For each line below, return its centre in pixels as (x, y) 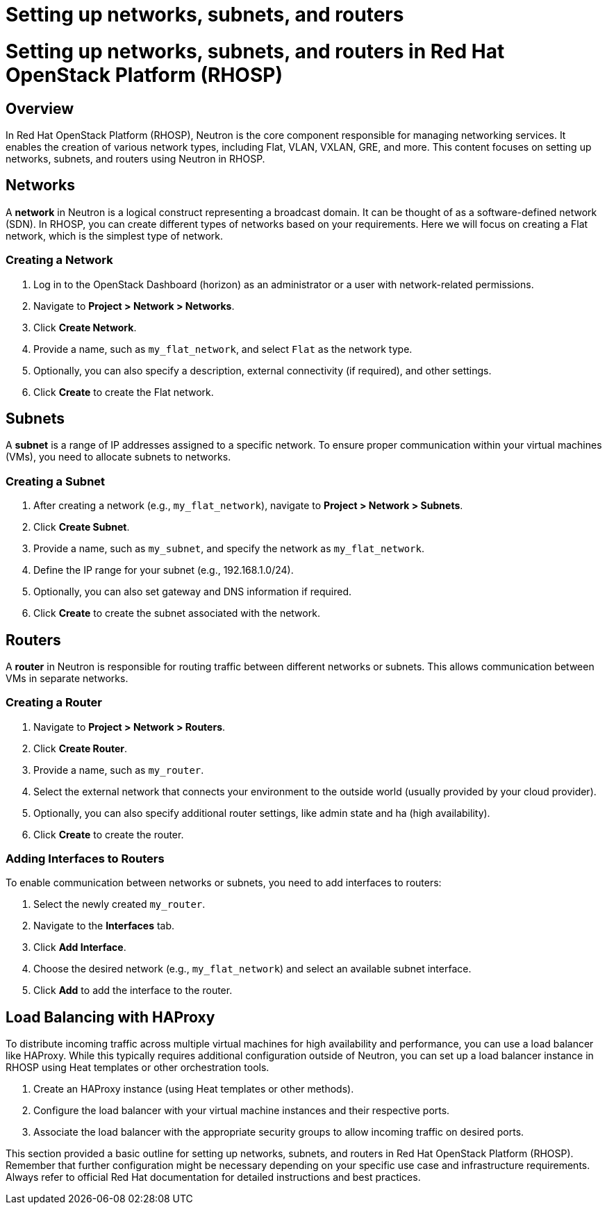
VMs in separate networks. (67, 678)
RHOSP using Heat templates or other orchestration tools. (138, 1068)
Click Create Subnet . (82, 527)
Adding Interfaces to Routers (85, 859)
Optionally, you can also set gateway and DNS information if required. (193, 592)
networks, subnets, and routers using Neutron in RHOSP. (135, 158)
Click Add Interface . (80, 947)
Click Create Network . (85, 327)
